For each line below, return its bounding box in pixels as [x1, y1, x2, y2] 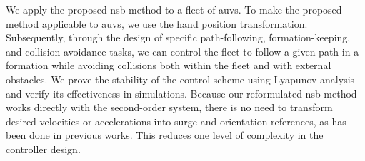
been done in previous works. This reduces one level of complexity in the [6, 128, 324, 142]
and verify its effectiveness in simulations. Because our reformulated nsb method [6, 85, 357, 100]
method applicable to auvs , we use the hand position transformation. [6, 16, 308, 31]
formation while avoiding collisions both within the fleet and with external [6, 58, 331, 73]
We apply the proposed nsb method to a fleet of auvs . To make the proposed [6, 2, 342, 16]
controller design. [6, 141, 81, 156]
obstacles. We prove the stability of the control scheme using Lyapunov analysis [6, 71, 355, 86]
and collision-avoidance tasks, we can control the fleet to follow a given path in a [6, 43, 359, 58]
